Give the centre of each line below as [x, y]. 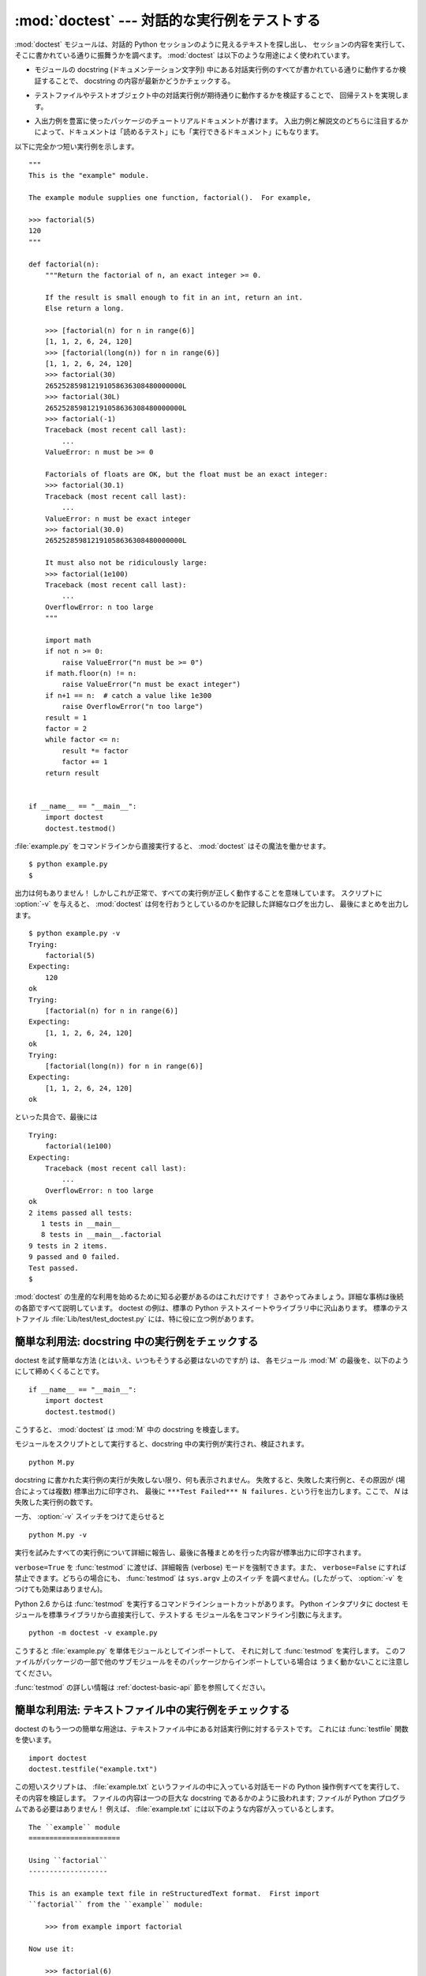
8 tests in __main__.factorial [101, 1235]
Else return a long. [84, 309]
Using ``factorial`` [68, 1860]
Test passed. [54, 1268]
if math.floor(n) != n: [91, 673]
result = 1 [66, 718]
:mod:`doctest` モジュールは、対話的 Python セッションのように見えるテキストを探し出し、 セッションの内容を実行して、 [212, 44]
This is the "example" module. [89, 175]
